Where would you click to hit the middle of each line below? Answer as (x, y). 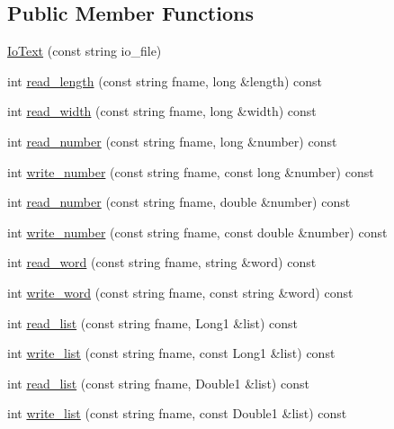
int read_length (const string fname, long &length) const (165, 80)
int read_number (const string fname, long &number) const (172, 141)
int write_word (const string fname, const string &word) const (180, 292)
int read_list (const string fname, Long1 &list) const (153, 322)
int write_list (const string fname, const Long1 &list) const (171, 353)
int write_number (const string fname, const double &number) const (197, 232)
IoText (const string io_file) (85, 51)
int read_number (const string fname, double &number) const (179, 202)
